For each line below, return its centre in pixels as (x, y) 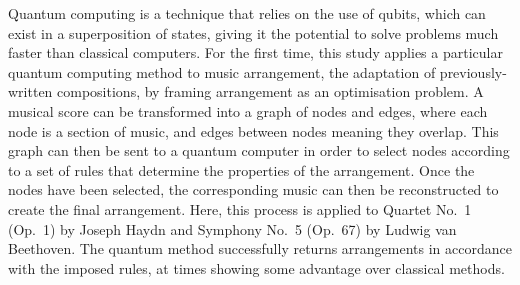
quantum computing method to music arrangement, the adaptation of (222, 71)
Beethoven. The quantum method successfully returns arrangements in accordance (260, 248)
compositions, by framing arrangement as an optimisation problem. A (270, 91)
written (30, 91)
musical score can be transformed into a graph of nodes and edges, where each (248, 110)
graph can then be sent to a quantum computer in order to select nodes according (259, 150)
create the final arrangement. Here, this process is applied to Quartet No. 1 (240, 208)
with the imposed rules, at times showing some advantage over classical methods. (256, 267)
